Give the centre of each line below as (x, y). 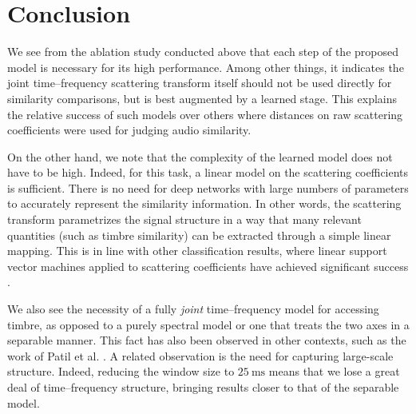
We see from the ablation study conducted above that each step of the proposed (203, 52)
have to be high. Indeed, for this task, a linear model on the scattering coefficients (208, 172)
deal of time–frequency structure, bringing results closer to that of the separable (203, 387)
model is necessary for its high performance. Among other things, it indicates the (206, 67)
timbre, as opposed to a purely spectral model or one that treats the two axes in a (208, 324)
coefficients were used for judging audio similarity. (129, 130)
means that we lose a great (334, 371)
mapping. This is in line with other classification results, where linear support (197, 251)
